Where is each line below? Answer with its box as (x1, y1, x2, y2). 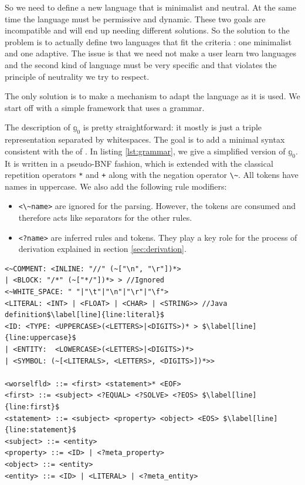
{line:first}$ (5, 403, 60, 411)
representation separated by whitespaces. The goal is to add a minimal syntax (5, 133, 285, 146)
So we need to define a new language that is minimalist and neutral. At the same (5, 1, 296, 13)
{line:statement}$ (5, 426, 76, 435)
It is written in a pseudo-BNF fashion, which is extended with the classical (5, 157, 273, 169)
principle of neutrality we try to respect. (5, 70, 150, 82)
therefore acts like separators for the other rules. (18, 211, 192, 224)
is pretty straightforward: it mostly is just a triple (83, 121, 262, 133)
